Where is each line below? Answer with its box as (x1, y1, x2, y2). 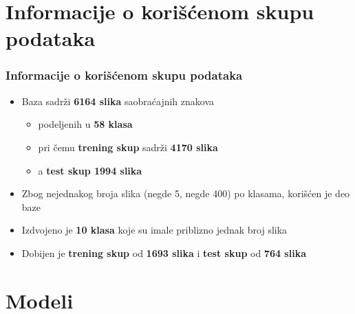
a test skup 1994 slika (38, 163, 142, 177)
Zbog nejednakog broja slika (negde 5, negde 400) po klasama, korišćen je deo (21, 186, 350, 201)
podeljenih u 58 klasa (38, 117, 133, 131)
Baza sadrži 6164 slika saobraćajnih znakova (21, 93, 215, 108)
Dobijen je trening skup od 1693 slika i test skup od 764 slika (21, 245, 306, 260)
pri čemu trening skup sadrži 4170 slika (38, 139, 218, 154)
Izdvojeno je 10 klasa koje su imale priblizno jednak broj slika (21, 223, 288, 237)
